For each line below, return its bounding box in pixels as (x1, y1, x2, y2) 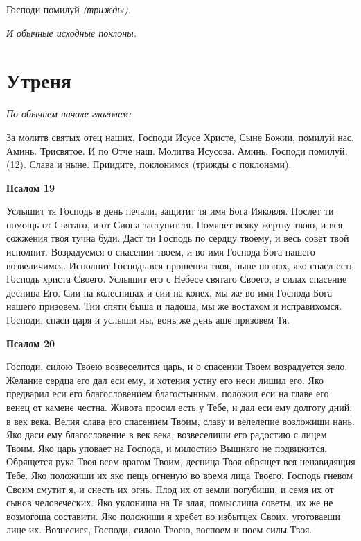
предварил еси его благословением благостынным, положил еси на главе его (6, 386, 329, 401)
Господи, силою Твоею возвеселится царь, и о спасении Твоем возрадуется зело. (6, 359, 348, 374)
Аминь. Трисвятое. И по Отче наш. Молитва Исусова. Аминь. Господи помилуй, (6, 143, 348, 158)
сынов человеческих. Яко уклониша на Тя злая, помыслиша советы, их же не (6, 495, 333, 510)
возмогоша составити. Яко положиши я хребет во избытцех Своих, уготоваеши (6, 508, 340, 523)
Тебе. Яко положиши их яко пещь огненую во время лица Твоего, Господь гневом (6, 467, 353, 482)
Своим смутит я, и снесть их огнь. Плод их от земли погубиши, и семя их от (6, 481, 334, 496)
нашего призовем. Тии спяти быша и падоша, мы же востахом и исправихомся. (6, 299, 342, 313)
